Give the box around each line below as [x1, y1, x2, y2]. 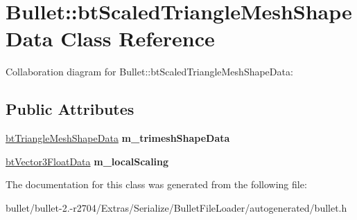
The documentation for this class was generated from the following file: [6, 177, 307, 192]
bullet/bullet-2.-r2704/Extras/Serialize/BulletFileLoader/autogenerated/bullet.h [6, 200, 347, 214]
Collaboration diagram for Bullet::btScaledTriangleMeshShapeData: [6, 64, 293, 79]
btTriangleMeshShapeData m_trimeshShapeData [6, 131, 230, 145]
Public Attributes [6, 98, 134, 120]
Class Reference [60, 24, 215, 53]
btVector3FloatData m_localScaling [6, 154, 169, 168]
